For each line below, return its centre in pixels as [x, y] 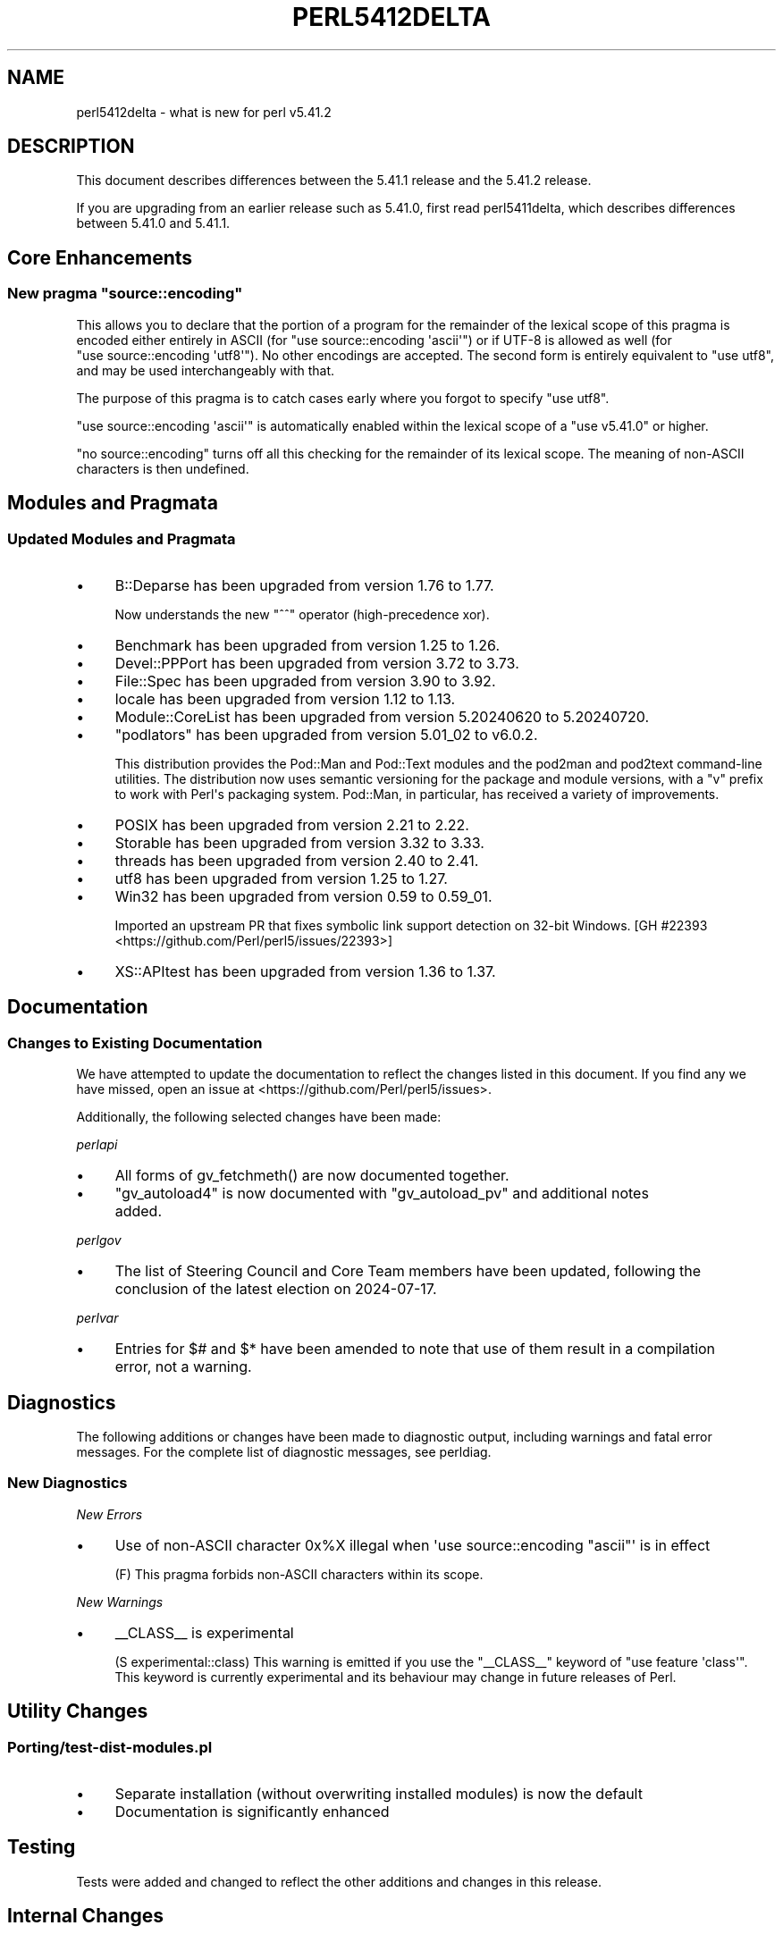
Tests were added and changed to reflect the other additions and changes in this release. [339, 1881]
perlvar [97, 1318]
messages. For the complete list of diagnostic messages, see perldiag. [284, 1451]
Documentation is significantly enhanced [252, 1811]
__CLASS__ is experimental [204, 1632]
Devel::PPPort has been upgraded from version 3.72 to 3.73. [317, 663]
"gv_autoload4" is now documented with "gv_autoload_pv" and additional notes [382, 1194]
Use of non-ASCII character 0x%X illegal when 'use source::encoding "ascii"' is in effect [413, 1545]
